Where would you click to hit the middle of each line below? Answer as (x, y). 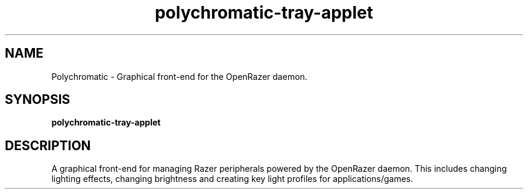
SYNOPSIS (38, 100)
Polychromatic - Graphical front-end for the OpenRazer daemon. (179, 76)
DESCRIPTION (48, 145)
